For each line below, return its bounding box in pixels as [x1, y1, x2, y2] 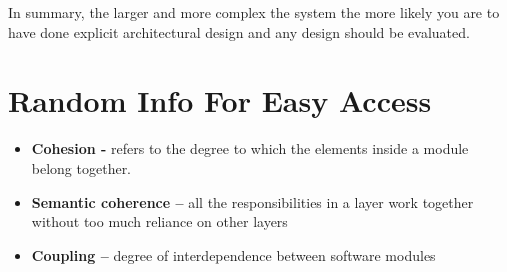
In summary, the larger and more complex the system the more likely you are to [8, 2, 500, 22]
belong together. [31, 157, 132, 178]
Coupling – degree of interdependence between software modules [31, 244, 436, 265]
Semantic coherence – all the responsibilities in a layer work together [31, 191, 474, 212]
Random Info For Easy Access [8, 80, 432, 121]
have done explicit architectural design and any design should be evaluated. [8, 21, 470, 42]
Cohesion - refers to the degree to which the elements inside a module [31, 138, 469, 159]
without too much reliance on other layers [31, 211, 288, 232]
